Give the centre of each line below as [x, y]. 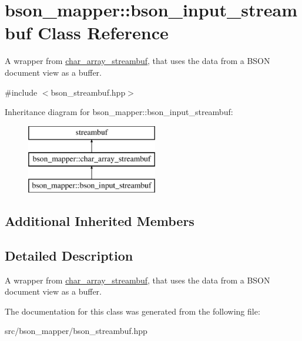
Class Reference [103, 33]
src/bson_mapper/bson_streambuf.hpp [76, 331]
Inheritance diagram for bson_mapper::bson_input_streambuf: [119, 112]
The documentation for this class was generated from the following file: [132, 311]
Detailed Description [69, 255]
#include [21, 92]
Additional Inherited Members [100, 221]
